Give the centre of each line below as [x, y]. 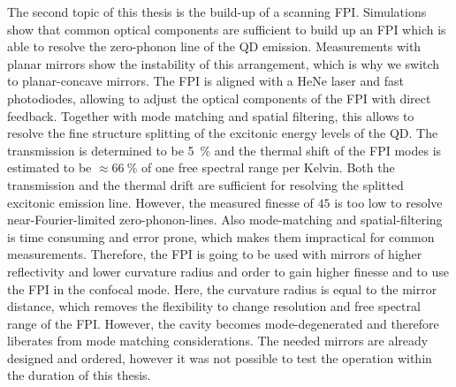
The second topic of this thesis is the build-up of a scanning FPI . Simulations [217, 11]
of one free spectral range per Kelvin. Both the [268, 167]
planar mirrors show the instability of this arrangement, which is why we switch [224, 63]
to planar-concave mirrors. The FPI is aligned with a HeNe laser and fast [205, 81]
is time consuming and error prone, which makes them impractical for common [221, 236]
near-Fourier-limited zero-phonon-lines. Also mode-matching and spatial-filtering [225, 220]
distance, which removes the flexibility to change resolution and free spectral [214, 306]
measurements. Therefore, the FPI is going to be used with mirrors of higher [215, 254]
